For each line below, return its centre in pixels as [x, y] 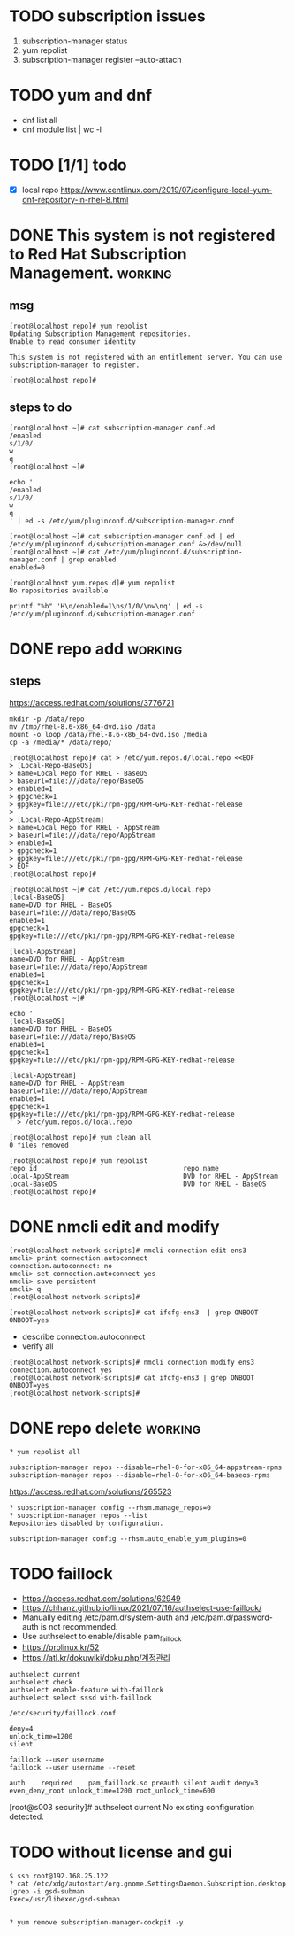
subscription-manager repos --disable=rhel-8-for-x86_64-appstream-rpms [146, 1467]
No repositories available [59, 591]
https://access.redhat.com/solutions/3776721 [92, 702]
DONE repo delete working [105, 1428]
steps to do [41, 408]
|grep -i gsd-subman [47, 1892]
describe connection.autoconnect [83, 1336]
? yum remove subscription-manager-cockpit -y [96, 1923]
